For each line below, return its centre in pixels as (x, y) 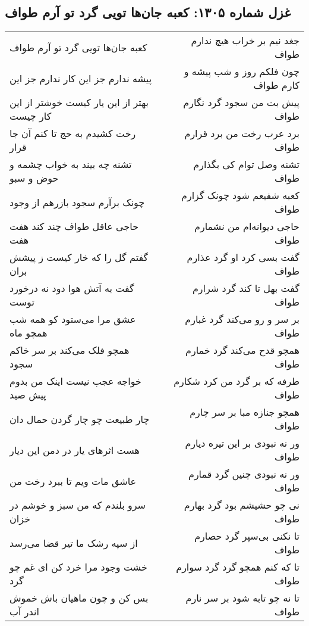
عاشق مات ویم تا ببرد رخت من (73, 481)
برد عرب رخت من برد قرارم (242, 133)
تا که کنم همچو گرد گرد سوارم (238, 567)
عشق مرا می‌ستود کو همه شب (73, 319)
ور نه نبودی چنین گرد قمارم (244, 474)
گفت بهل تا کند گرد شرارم (246, 288)
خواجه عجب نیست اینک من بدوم (75, 381)
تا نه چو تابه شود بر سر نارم (242, 598)
